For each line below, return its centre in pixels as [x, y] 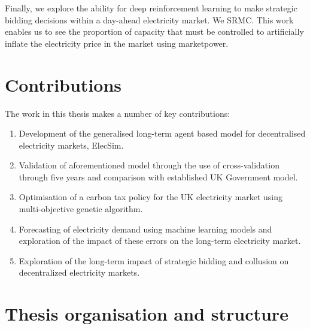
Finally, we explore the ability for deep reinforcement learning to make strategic [151, 8]
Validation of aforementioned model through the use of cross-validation [149, 165]
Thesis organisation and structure [147, 314]
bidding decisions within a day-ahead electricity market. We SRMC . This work [149, 19]
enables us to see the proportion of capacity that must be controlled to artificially [154, 31]
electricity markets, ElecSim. [71, 145]
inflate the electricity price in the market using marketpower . [117, 43]
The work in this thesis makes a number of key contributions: [118, 113]
